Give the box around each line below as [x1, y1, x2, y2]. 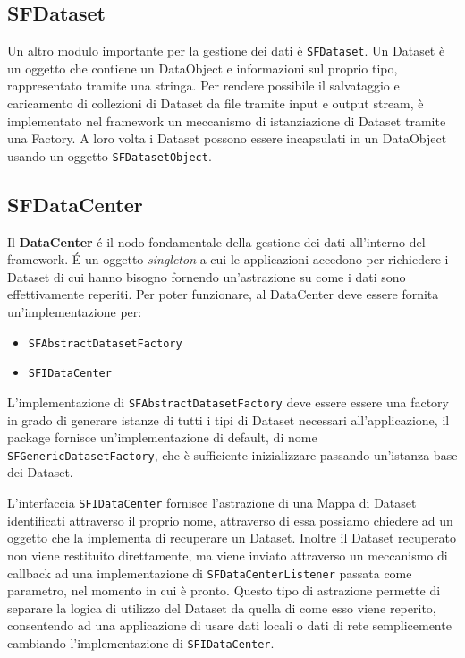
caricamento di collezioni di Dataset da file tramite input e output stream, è [7, 94, 424, 113]
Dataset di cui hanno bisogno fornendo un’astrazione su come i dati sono [7, 267, 406, 286]
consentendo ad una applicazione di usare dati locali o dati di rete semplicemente [7, 616, 452, 635]
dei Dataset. [7, 463, 73, 482]
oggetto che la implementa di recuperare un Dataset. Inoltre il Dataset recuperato [7, 528, 457, 547]
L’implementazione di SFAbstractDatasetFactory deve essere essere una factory [7, 392, 449, 411]
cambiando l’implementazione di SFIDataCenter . [7, 633, 275, 652]
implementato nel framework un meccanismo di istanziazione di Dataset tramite [7, 111, 446, 130]
